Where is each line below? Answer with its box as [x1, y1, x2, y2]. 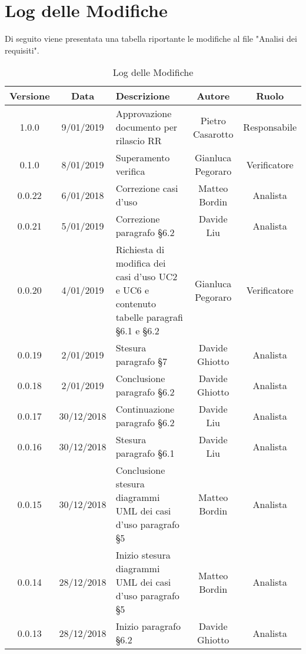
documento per [115, 120, 178, 134]
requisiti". [5, 44, 39, 56]
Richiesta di [115, 243, 165, 257]
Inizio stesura [115, 548, 171, 562]
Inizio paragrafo [115, 619, 181, 633]
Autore [197, 89, 230, 103]
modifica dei [115, 256, 166, 270]
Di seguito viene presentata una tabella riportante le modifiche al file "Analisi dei [5, 32, 297, 45]
